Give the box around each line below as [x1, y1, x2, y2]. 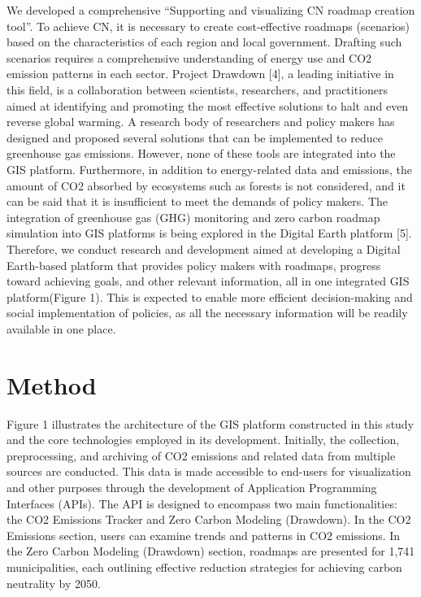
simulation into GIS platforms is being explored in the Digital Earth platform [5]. [7, 224, 412, 242]
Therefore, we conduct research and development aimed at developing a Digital [7, 240, 401, 257]
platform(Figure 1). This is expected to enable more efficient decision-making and [7, 288, 413, 305]
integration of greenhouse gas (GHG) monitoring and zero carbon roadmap [7, 208, 380, 225]
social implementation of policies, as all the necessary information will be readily [7, 304, 408, 321]
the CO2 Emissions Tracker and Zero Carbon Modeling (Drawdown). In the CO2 [7, 511, 411, 528]
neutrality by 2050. [7, 574, 101, 591]
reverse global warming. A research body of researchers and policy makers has [7, 113, 395, 130]
